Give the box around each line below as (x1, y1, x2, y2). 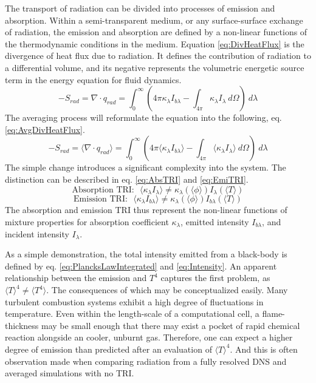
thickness (5, 319, 39, 331)
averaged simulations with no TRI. (5, 367, 134, 379)
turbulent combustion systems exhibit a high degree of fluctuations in (5, 295, 264, 308)
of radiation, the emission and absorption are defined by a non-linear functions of (5, 25, 307, 38)
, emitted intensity (180, 215, 249, 228)
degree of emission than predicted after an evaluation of (5, 342, 212, 355)
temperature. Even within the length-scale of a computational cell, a (5, 307, 259, 320)
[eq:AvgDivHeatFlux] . (5, 123, 85, 135)
